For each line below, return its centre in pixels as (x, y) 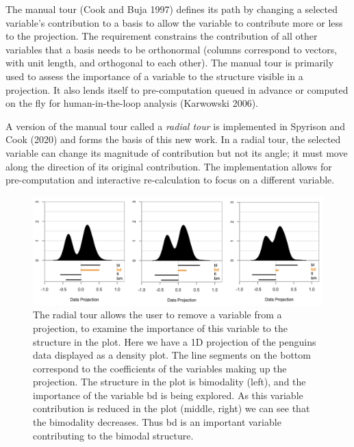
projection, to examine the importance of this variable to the (160, 328)
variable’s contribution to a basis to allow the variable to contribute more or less (174, 22)
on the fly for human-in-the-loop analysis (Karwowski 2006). (132, 103)
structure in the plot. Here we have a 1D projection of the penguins (175, 341)
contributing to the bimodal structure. (113, 435)
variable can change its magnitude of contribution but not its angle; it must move (177, 152)
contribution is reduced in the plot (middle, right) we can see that (172, 408)
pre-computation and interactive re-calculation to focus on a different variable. (170, 180)
